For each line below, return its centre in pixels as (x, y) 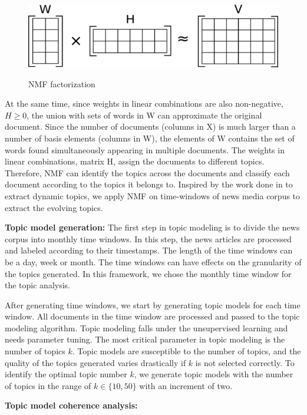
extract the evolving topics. (54, 207)
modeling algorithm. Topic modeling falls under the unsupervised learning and (146, 327)
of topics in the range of (48, 385)
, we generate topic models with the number (214, 374)
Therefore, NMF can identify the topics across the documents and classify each (147, 172)
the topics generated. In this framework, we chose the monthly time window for (148, 273)
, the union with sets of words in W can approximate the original (144, 115)
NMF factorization (62, 83)
